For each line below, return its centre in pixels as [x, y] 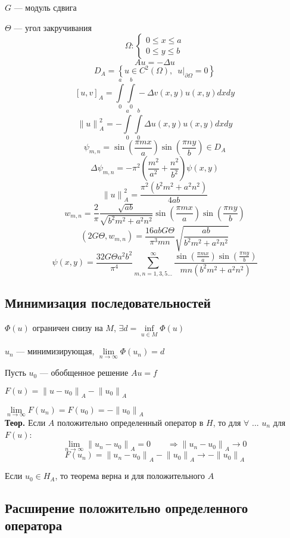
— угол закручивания [53, 27]
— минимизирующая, [55, 351]
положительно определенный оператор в [130, 422]
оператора [34, 525]
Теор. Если [25, 422]
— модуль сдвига [45, 7]
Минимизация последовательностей [108, 303]
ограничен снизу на [68, 327]
